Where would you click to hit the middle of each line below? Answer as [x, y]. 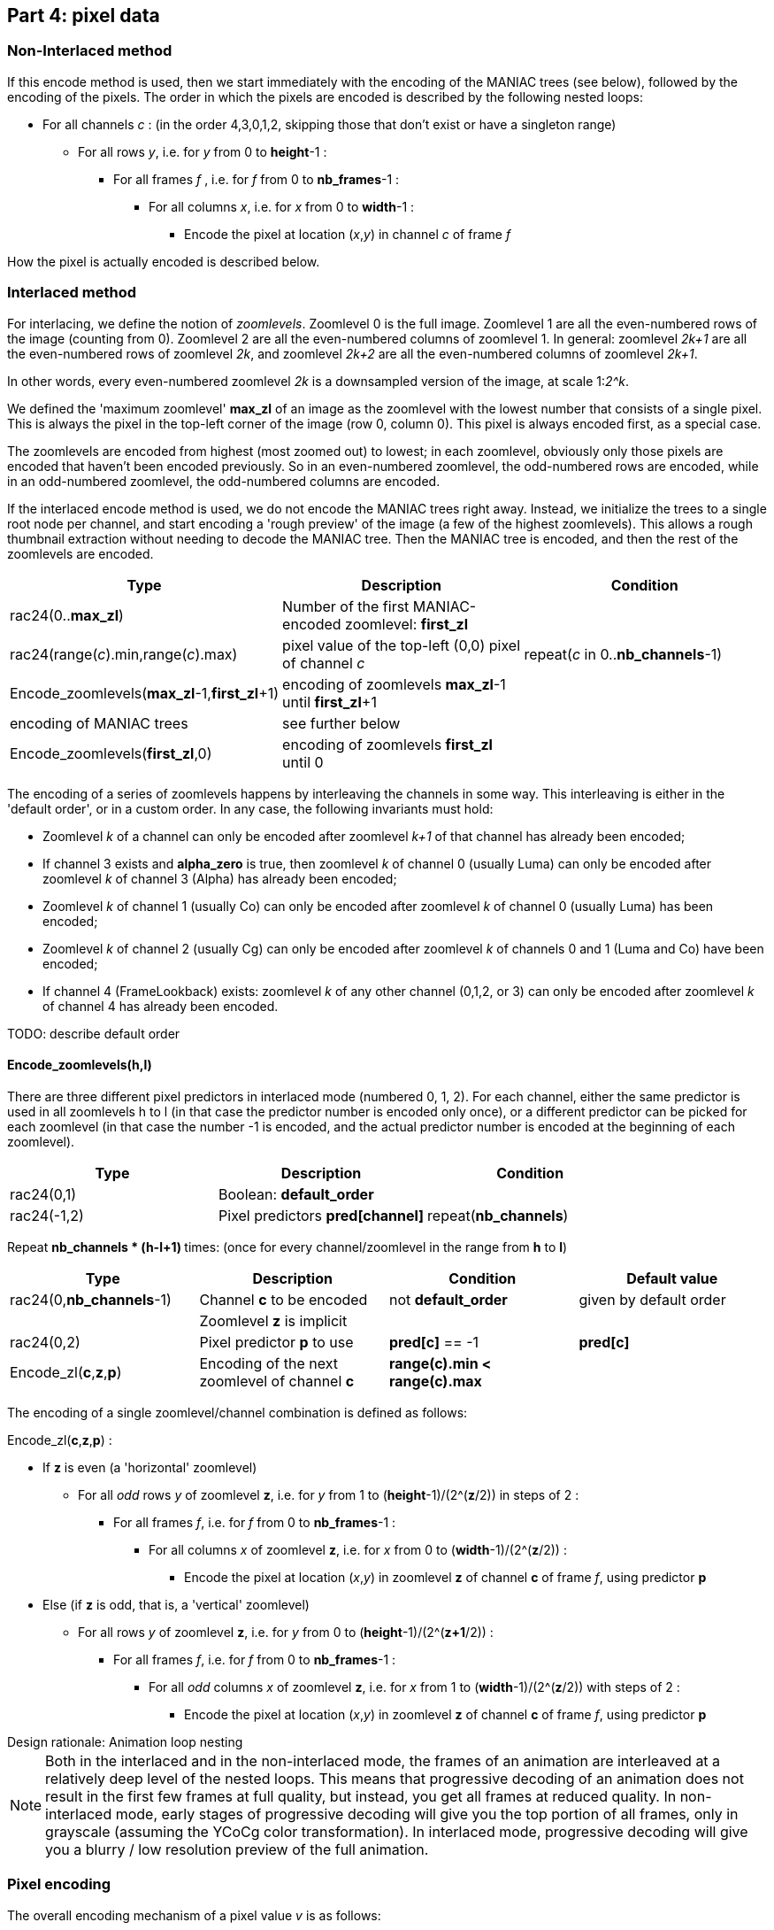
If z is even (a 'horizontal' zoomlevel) [150, 1467]
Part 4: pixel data [84, 15]
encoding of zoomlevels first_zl [387, 744]
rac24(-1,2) [47, 1215]
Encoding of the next [268, 1363]
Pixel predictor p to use [276, 1342]
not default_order [448, 1299]
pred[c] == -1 [434, 1342]
